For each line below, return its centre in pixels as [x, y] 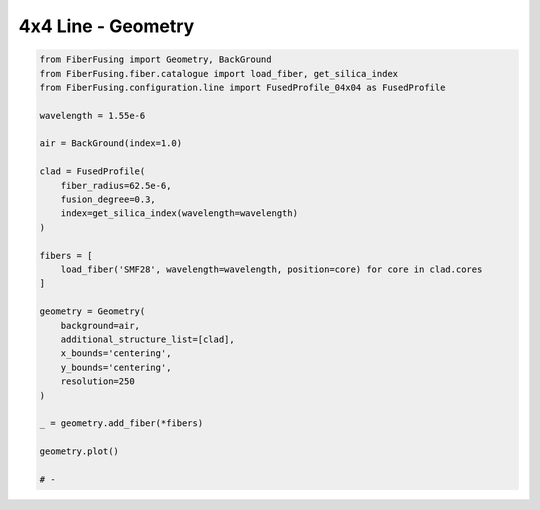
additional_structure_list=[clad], [147, 339]
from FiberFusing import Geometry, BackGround [155, 59]
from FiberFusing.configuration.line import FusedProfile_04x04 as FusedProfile [242, 87]
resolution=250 [97, 381]
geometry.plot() [79, 451]
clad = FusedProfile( [92, 171]
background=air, [100, 325]
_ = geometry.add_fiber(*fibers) [121, 423]
